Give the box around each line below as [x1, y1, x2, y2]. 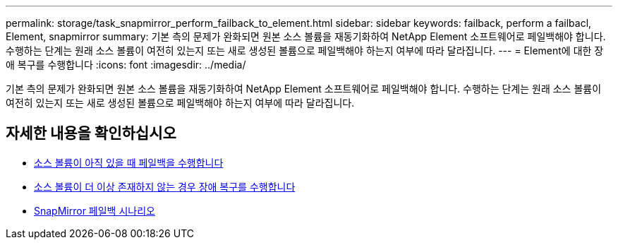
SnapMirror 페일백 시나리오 [34, 204, 155, 217]
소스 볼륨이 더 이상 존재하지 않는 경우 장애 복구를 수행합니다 [34, 180, 296, 193]
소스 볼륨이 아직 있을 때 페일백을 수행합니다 [34, 156, 224, 169]
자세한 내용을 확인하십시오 [6, 124, 176, 143]
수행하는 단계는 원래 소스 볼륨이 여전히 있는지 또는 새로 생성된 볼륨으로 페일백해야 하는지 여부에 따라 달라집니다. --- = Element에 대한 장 [6, 44, 604, 56]
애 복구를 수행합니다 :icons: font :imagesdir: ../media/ [6, 59, 246, 71]
